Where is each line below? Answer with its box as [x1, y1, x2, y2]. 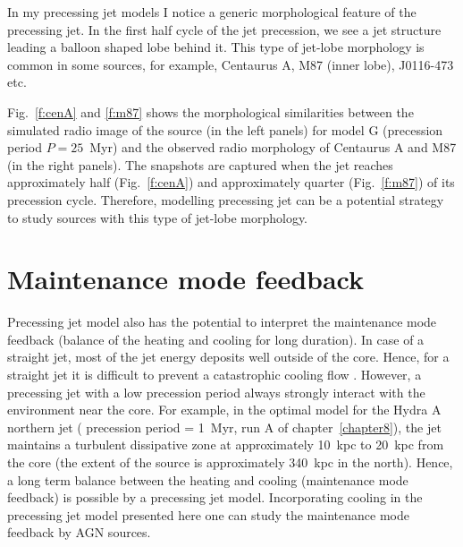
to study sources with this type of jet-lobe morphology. [7, 208, 308, 226]
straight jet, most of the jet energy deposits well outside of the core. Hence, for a [7, 347, 450, 366]
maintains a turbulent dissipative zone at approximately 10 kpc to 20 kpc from [7, 435, 444, 454]
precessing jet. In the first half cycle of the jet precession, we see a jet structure [7, 20, 442, 38]
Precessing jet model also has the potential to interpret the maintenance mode [7, 312, 437, 331]
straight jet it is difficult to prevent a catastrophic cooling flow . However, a [7, 365, 422, 384]
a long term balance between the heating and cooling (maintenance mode [7, 470, 408, 489]
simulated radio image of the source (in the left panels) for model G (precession [7, 120, 443, 139]
